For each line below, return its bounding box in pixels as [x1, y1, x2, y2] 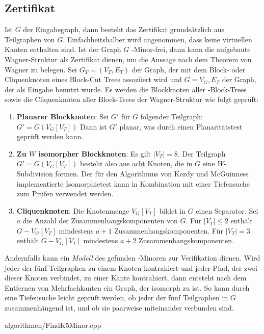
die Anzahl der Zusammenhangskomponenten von [22, 215, 178, 226]
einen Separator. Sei [196, 205, 258, 216]
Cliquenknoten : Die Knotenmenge [16, 205, 129, 216]
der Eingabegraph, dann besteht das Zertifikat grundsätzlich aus [23, 24, 225, 35]
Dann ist [80, 121, 107, 132]
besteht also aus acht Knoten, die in [80, 158, 193, 169]
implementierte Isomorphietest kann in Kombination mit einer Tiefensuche [16, 178, 250, 189]
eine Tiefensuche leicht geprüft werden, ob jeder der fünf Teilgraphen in [5, 292, 228, 303]
